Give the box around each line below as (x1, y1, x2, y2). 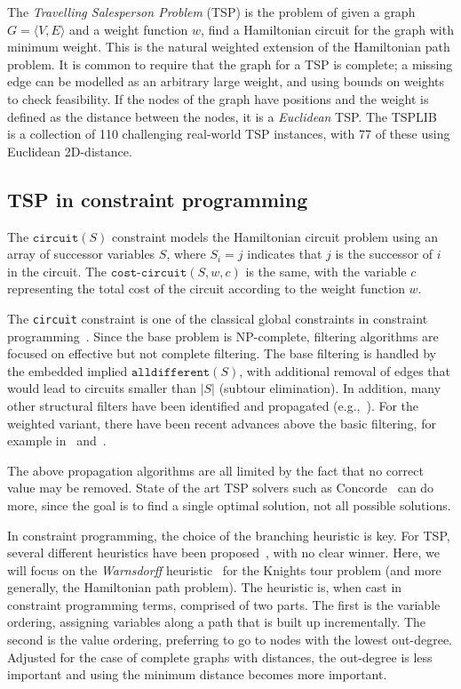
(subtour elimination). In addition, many (219, 379, 441, 397)
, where (166, 244, 206, 263)
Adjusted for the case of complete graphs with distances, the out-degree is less (7, 647, 433, 666)
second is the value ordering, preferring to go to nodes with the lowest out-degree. (7, 630, 453, 649)
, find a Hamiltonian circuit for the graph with (201, 20, 454, 38)
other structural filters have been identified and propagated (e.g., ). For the (7, 396, 419, 414)
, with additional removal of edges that (239, 361, 450, 380)
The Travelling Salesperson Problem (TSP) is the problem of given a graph (7, 3, 416, 20)
